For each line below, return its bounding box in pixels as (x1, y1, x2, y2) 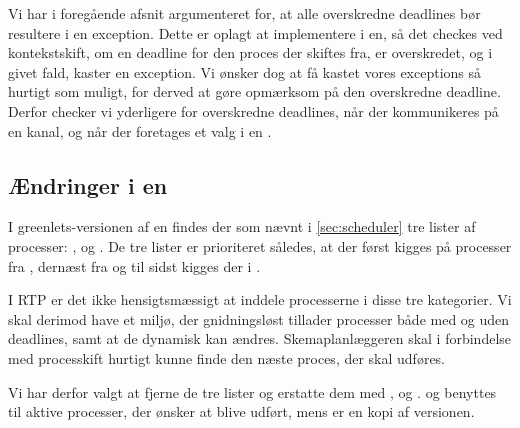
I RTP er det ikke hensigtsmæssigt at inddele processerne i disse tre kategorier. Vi (8, 289, 512, 310)
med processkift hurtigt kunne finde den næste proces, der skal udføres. (8, 347, 446, 368)
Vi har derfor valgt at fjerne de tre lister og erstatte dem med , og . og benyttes (8, 381, 497, 402)
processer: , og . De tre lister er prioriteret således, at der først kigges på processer (8, 235, 512, 256)
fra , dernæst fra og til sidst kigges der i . (8, 255, 261, 276)
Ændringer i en (8, 169, 168, 200)
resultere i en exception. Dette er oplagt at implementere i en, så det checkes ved (8, 22, 503, 43)
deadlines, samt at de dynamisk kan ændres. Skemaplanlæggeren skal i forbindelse (8, 328, 512, 349)
